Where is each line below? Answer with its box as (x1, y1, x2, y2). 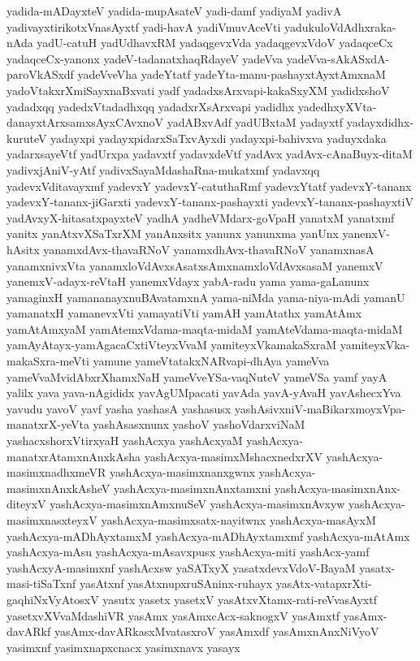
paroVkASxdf (6, 66, 74, 83)
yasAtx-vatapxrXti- (275, 575, 372, 592)
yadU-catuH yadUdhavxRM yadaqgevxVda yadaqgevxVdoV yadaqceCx (37, 34, 393, 51)
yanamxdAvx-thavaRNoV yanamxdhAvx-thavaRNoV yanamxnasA (43, 240, 375, 257)
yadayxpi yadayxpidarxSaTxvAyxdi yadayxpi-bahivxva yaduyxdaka (50, 129, 387, 146)
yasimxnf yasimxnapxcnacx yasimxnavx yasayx (6, 638, 240, 655)
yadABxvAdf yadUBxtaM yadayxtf (167, 114, 344, 131)
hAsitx (6, 240, 40, 257)
